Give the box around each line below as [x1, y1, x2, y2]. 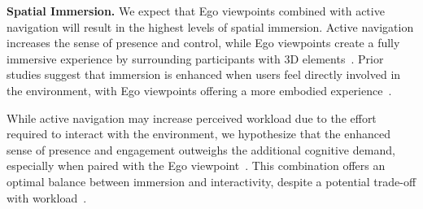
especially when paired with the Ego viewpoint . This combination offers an [7, 157, 386, 174]
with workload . [7, 189, 87, 206]
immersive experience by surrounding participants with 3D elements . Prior [7, 50, 384, 67]
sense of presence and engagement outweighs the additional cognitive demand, [7, 141, 395, 158]
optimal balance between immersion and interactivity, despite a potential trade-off [7, 172, 416, 189]
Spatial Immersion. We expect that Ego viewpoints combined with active [7, 2, 385, 19]
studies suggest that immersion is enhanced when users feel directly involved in [7, 66, 401, 83]
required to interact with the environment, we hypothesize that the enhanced [7, 125, 390, 142]
